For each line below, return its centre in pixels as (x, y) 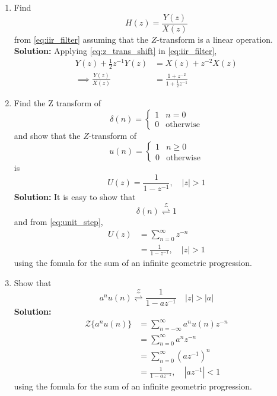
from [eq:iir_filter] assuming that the (81, 39)
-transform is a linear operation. (215, 39)
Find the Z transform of (57, 103)
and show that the (47, 135)
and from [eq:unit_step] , (58, 222)
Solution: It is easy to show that (75, 196)
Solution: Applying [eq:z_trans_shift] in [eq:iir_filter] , (115, 51)
